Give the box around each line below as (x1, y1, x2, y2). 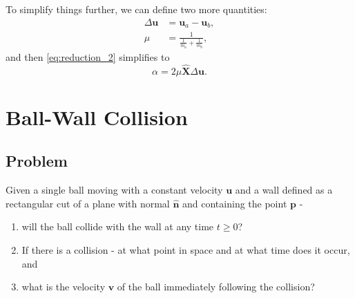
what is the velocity (21, 279, 106, 294)
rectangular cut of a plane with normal (6, 196, 170, 210)
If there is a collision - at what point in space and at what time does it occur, (21, 243, 350, 257)
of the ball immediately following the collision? (117, 279, 315, 294)
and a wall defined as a (235, 183, 333, 197)
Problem (6, 150, 68, 171)
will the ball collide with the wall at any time (21, 219, 214, 234)
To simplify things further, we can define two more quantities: (6, 2, 267, 16)
